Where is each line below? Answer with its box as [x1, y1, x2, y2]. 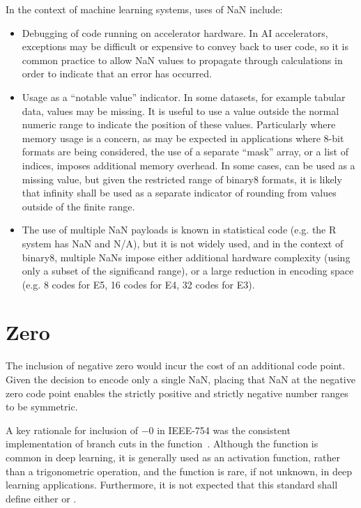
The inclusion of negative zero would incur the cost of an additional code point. [6, 358, 346, 373]
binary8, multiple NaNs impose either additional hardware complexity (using [22, 249, 351, 264]
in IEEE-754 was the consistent [157, 422, 291, 437]
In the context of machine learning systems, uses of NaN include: [6, 2, 283, 16]
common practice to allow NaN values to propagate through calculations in [22, 52, 343, 67]
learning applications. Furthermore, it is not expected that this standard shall [6, 477, 338, 492]
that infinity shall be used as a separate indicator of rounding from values [22, 185, 337, 200]
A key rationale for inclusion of [6, 422, 138, 437]
